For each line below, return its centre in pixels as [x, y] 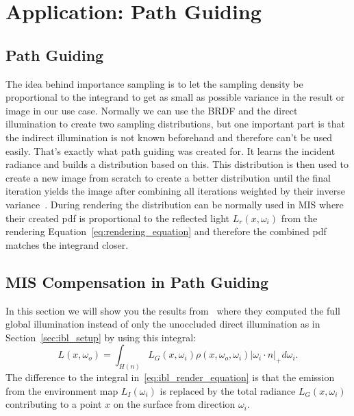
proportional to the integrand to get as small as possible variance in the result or [175, 97]
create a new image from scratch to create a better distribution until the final [168, 177]
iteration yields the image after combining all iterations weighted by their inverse [175, 191]
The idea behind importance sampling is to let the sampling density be [154, 83]
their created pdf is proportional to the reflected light [117, 218]
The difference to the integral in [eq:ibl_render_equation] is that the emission [170, 377]
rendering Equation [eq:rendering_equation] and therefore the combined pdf [166, 231]
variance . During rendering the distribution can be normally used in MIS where [175, 204]
